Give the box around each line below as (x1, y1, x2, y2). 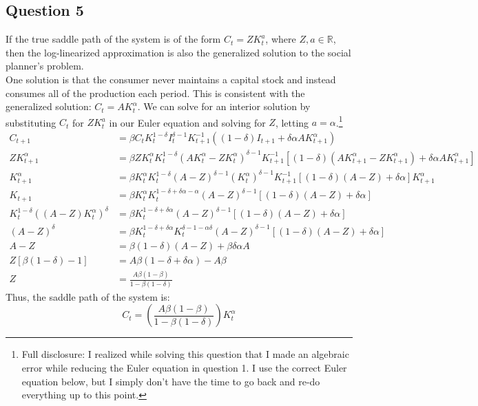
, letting (275, 115, 309, 129)
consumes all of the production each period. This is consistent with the (6, 85, 305, 100)
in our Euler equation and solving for (109, 115, 266, 129)
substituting (6, 115, 56, 129)
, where (265, 32, 296, 46)
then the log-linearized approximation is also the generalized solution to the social (6, 45, 351, 59)
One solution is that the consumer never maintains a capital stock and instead (6, 72, 336, 86)
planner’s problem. (6, 58, 84, 73)
